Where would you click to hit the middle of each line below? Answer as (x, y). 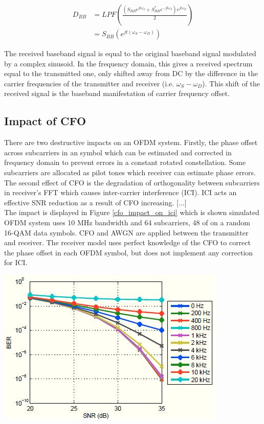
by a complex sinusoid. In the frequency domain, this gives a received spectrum (128, 63)
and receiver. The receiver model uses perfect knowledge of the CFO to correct (127, 242)
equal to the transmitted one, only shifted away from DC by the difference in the (131, 73)
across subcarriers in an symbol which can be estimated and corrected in (118, 152)
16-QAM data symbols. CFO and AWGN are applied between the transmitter (126, 232)
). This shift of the (231, 83)
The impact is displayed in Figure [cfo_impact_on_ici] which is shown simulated (132, 212)
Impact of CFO (45, 121)
